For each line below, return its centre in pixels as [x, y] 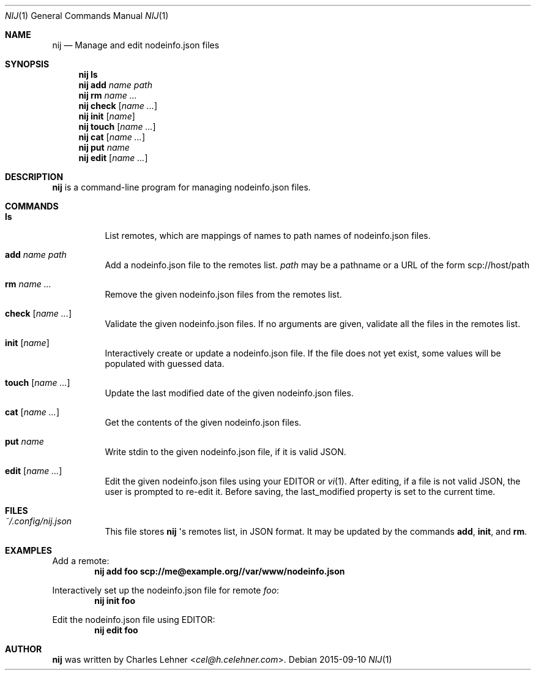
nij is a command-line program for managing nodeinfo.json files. [181, 187]
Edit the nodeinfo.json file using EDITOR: [134, 620]
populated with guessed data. [165, 364]
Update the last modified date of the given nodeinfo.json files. [229, 393]
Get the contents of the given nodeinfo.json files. [203, 422]
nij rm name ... [108, 95]
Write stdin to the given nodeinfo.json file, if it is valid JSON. [225, 452]
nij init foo [115, 601]
